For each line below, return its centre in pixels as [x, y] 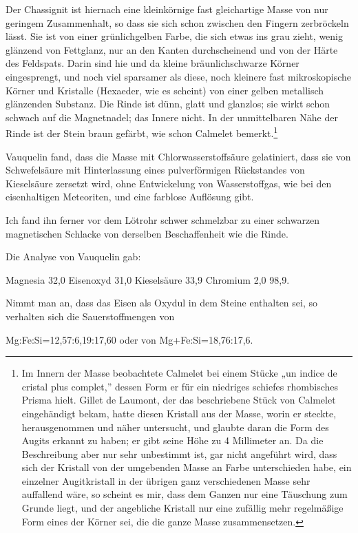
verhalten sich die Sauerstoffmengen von [90, 316]
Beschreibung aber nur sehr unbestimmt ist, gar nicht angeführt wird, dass [179, 453]
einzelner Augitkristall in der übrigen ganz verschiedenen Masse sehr [166, 480]
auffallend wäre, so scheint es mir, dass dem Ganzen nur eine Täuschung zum [185, 494]
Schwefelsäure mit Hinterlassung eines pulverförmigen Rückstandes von [155, 170]
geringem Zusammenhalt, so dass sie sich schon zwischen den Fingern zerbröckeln [177, 22]
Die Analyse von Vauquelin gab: [73, 257]
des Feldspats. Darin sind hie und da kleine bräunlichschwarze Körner [152, 63]
